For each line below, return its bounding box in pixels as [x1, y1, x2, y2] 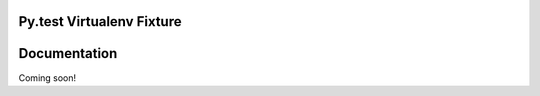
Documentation [18, 45, 118, 62]
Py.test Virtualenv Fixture [18, 13, 182, 30]
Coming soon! [18, 71, 77, 84]
